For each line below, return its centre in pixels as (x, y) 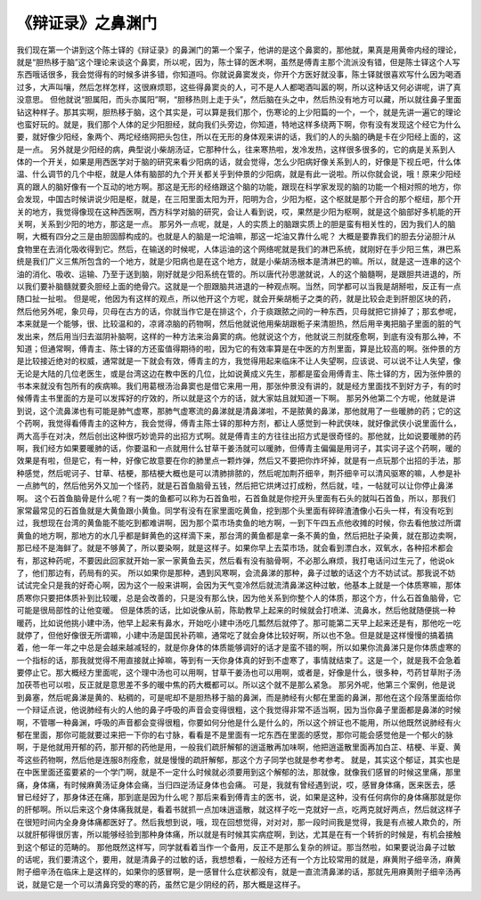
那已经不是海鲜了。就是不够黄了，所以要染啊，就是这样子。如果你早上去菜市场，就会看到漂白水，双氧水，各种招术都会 (235, 548)
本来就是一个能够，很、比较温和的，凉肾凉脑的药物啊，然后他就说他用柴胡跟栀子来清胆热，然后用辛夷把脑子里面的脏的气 (239, 324)
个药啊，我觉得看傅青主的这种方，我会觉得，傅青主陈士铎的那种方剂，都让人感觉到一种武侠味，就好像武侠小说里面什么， (239, 424)
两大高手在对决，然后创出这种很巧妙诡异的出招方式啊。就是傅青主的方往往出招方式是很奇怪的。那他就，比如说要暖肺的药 (239, 435)
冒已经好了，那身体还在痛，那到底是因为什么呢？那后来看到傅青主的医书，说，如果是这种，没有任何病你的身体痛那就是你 (239, 797)
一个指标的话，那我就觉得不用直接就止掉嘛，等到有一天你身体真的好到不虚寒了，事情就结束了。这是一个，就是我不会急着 (239, 660)
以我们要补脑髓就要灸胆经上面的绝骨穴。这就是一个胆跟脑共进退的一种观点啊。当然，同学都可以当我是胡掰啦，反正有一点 (239, 286)
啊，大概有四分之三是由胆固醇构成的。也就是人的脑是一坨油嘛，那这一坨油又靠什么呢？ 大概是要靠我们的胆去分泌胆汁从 (236, 237)
